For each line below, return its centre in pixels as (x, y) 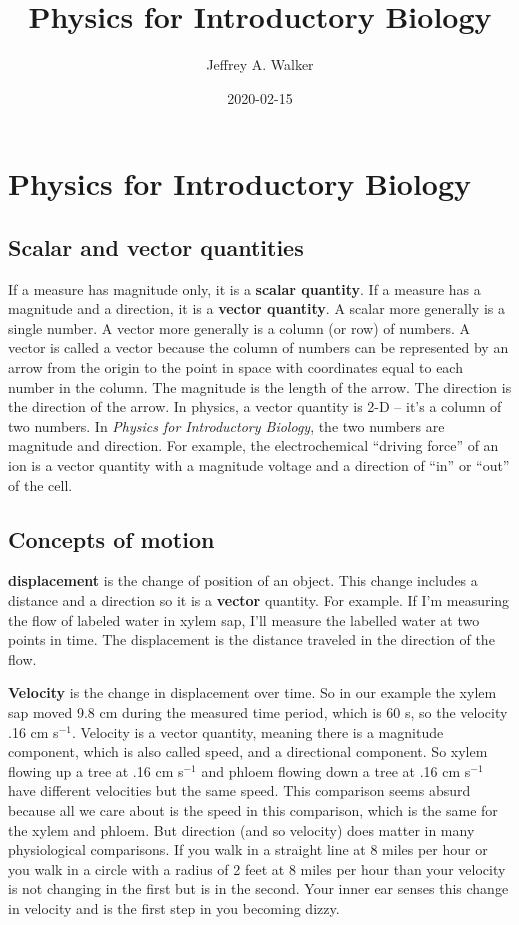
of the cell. (40, 484)
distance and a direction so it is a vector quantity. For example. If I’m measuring (259, 600)
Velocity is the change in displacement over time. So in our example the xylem (252, 692)
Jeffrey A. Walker (260, 64)
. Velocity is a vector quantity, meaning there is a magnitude (257, 731)
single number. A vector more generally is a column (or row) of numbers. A (239, 327)
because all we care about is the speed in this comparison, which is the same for (253, 809)
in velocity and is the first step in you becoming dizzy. (174, 907)
